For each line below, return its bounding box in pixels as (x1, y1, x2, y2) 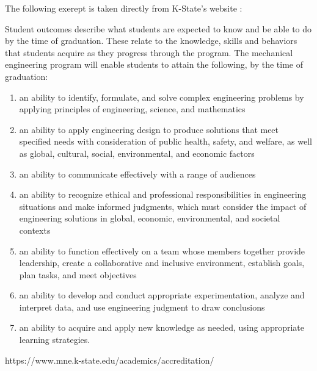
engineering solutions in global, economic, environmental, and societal (19, 212, 280, 225)
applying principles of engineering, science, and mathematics (19, 103, 246, 115)
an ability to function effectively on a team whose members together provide (19, 244, 305, 257)
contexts (19, 223, 51, 236)
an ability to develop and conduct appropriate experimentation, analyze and (19, 289, 305, 301)
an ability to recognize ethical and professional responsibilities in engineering (19, 188, 307, 201)
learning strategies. (19, 333, 90, 346)
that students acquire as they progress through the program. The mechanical (5, 46, 293, 59)
